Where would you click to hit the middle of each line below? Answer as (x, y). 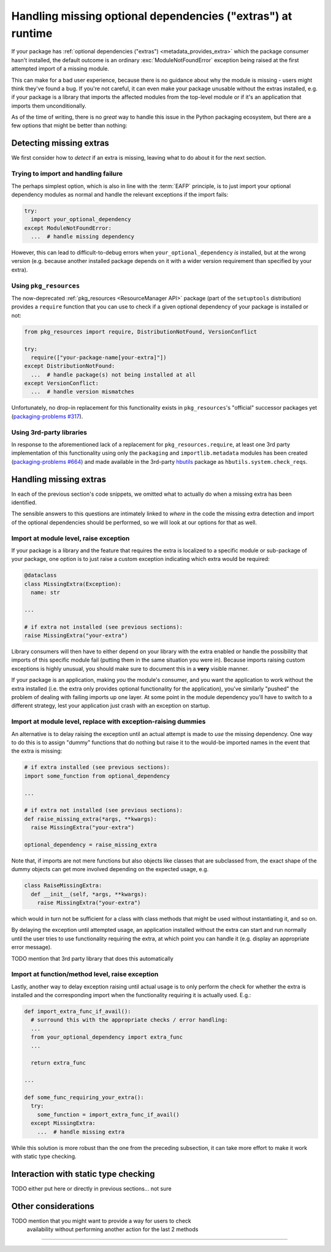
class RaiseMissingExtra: (63, 886)
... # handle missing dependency (83, 237)
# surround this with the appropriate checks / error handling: (129, 1020)
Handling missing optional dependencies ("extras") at (152, 16)
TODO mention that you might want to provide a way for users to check (101, 1221)
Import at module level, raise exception (70, 538)
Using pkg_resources (46, 286)
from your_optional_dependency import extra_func (107, 1037)
